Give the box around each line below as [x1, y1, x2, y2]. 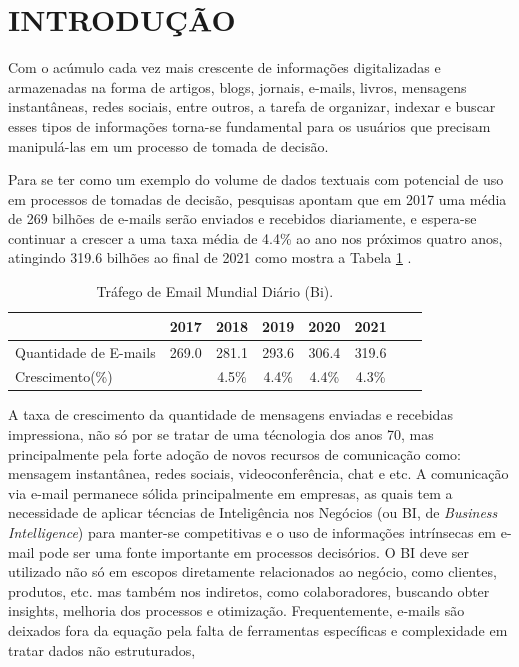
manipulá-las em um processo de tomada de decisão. [8, 135, 329, 156]
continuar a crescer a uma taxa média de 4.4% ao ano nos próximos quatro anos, [8, 227, 503, 248]
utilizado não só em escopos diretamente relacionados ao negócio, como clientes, [8, 561, 497, 582]
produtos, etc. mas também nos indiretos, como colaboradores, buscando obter [8, 580, 490, 601]
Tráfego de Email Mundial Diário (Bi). [96, 281, 334, 302]
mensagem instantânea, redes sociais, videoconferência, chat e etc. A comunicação [8, 463, 509, 484]
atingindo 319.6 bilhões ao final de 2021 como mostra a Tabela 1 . [8, 247, 412, 268]
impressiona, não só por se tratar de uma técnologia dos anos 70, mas [8, 424, 434, 445]
